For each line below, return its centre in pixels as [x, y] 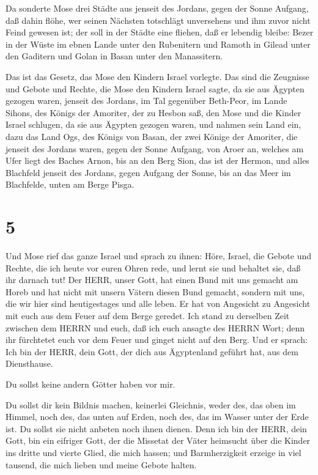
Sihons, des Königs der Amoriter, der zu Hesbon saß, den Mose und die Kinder [153, 112]
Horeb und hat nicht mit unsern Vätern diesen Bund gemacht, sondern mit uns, [155, 291]
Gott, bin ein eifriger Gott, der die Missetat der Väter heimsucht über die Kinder [158, 440]
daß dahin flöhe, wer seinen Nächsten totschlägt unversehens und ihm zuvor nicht [158, 20]
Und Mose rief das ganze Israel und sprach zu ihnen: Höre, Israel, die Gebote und [159, 256]
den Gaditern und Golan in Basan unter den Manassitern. [114, 56]
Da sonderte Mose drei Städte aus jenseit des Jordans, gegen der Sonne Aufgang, [157, 8]
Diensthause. [29, 363]
